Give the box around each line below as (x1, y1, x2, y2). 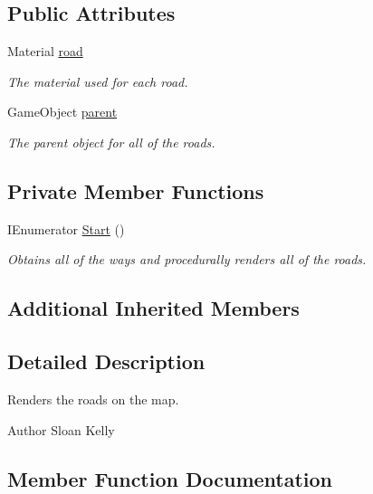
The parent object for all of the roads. (7, 132, 215, 151)
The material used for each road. (7, 71, 188, 90)
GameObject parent (7, 102, 118, 121)
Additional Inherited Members (7, 294, 300, 322)
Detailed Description (7, 347, 206, 375)
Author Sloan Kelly (7, 420, 115, 439)
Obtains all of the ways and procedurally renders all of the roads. (7, 250, 367, 269)
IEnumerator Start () (7, 219, 125, 238)
